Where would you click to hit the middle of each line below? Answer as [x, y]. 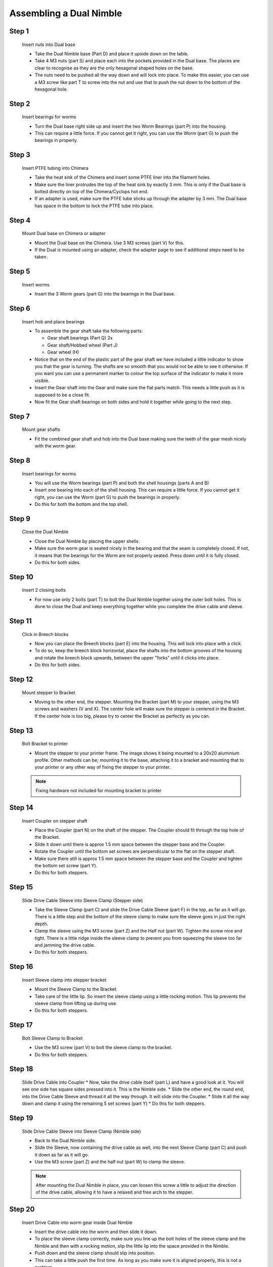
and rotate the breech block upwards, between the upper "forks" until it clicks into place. [127, 658]
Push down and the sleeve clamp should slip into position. [95, 1253]
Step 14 [21, 808]
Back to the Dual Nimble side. [65, 1140]
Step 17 [21, 1025]
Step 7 [20, 416]
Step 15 [21, 887]
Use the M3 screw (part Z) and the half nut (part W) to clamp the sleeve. [110, 1162]
